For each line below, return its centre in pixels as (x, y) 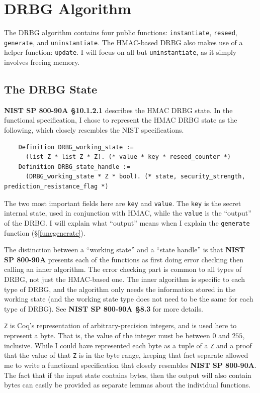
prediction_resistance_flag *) (56, 187)
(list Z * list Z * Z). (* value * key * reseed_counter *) (128, 157)
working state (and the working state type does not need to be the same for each (129, 299)
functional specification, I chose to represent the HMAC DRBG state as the (121, 120)
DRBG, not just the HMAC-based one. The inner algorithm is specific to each (124, 279)
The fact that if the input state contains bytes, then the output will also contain (128, 375)
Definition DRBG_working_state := (76, 147)
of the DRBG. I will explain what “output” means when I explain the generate (127, 222)
